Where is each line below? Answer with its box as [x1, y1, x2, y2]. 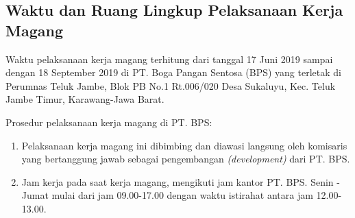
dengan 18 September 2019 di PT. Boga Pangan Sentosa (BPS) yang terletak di [5, 65, 341, 80]
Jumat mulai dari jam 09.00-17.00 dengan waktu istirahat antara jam [21, 188, 313, 202]
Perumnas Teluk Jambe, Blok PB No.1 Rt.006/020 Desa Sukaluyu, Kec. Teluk [5, 78, 336, 93]
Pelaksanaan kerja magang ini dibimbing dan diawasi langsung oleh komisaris [21, 138, 347, 152]
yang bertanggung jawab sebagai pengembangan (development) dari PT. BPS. [21, 152, 350, 166]
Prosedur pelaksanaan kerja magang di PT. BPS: [5, 114, 212, 129]
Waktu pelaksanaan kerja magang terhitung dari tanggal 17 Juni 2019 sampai [5, 51, 333, 66]
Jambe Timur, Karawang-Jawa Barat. [5, 92, 164, 106]
